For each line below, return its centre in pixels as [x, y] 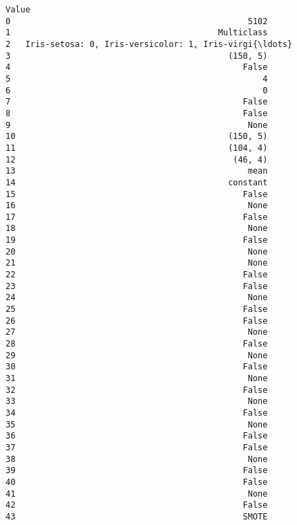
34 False [137, 413]
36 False [137, 436]
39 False [137, 471]
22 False [137, 275]
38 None [137, 459]
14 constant [137, 182]
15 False [137, 194]
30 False [137, 367]
